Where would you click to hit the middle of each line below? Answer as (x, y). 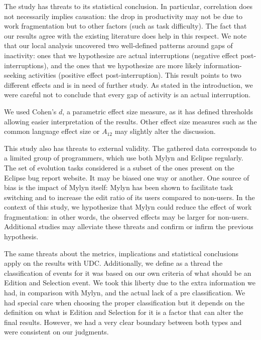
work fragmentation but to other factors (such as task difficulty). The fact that (125, 26)
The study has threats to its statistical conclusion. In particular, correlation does (128, 6)
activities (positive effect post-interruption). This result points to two (135, 75)
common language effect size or (52, 131)
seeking (15, 75)
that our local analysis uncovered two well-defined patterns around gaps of (118, 45)
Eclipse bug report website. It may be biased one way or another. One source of (127, 177)
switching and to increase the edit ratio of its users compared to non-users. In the (129, 197)
